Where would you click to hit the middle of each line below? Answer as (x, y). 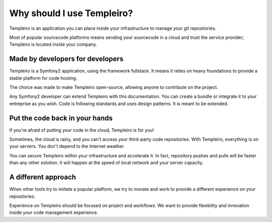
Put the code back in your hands (61, 118)
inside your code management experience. (54, 212)
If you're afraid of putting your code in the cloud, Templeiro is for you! (82, 130)
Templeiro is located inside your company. (53, 44)
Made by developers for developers (66, 59)
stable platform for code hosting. (43, 78)
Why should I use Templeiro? (71, 13)
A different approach (43, 177)
